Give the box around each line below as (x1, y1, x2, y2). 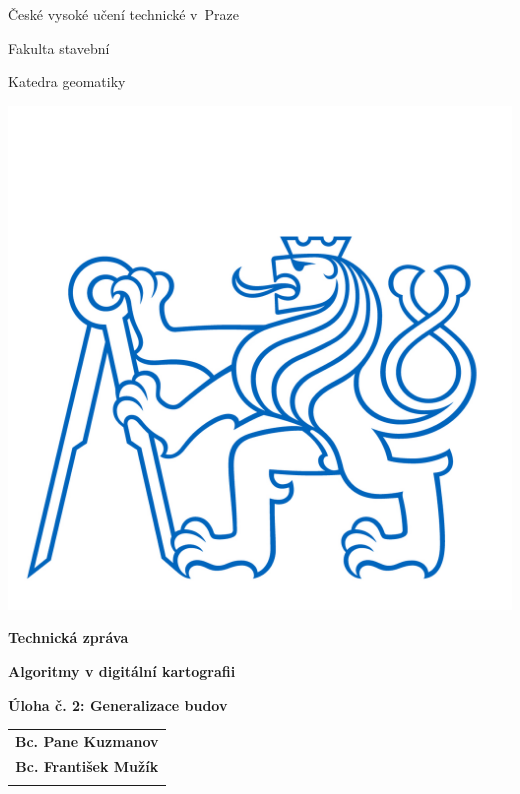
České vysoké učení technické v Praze (8, 4, 239, 24)
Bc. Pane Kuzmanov (15, 730, 159, 751)
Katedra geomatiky (8, 71, 126, 92)
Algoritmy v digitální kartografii (8, 660, 236, 681)
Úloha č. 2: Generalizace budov (8, 694, 228, 715)
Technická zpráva (8, 627, 129, 648)
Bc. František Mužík (15, 755, 159, 776)
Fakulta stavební (8, 37, 110, 58)
